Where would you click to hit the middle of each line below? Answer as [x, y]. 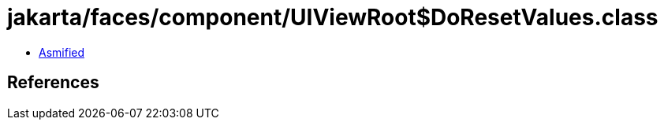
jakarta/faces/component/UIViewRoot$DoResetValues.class [333, 17]
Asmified [62, 52]
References [53, 83]
